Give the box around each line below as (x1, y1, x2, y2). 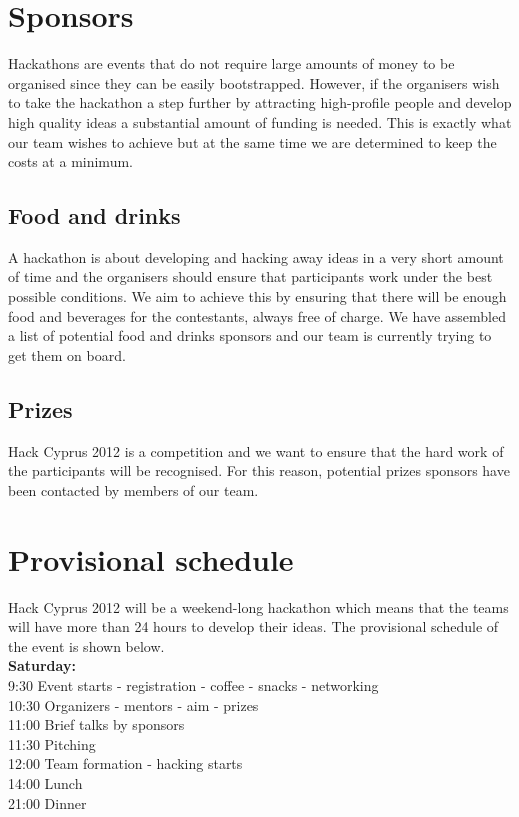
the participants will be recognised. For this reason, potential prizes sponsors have (8, 460, 510, 481)
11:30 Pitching (8, 733, 96, 754)
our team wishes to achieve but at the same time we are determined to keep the (8, 131, 497, 152)
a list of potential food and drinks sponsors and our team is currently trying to (8, 325, 492, 346)
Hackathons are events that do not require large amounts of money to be (8, 53, 455, 74)
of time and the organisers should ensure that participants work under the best (8, 266, 493, 287)
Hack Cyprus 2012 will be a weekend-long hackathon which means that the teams (8, 596, 509, 617)
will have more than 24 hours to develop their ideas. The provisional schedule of (8, 616, 499, 637)
